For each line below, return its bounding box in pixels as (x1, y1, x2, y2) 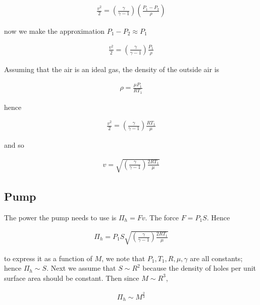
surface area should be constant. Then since (4, 272, 139, 283)
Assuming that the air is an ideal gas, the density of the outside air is (4, 64, 220, 74)
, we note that (101, 253, 145, 263)
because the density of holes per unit (142, 263, 256, 273)
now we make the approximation (4, 26, 105, 36)
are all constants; (190, 253, 243, 263)
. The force (145, 212, 179, 222)
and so (4, 140, 24, 150)
